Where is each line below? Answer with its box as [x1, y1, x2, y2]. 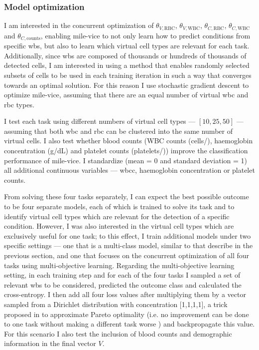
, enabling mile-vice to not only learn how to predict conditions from [40, 30, 251, 40]
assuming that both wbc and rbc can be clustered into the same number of [4, 125, 233, 136]
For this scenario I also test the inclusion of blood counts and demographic [4, 328, 232, 339]
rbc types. [4, 99, 34, 109]
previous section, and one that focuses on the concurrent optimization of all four [4, 250, 250, 260]
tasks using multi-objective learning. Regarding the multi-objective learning [4, 260, 235, 270]
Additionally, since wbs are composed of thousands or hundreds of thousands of [4, 50, 247, 60]
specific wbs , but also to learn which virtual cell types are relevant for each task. [4, 40, 250, 51]
